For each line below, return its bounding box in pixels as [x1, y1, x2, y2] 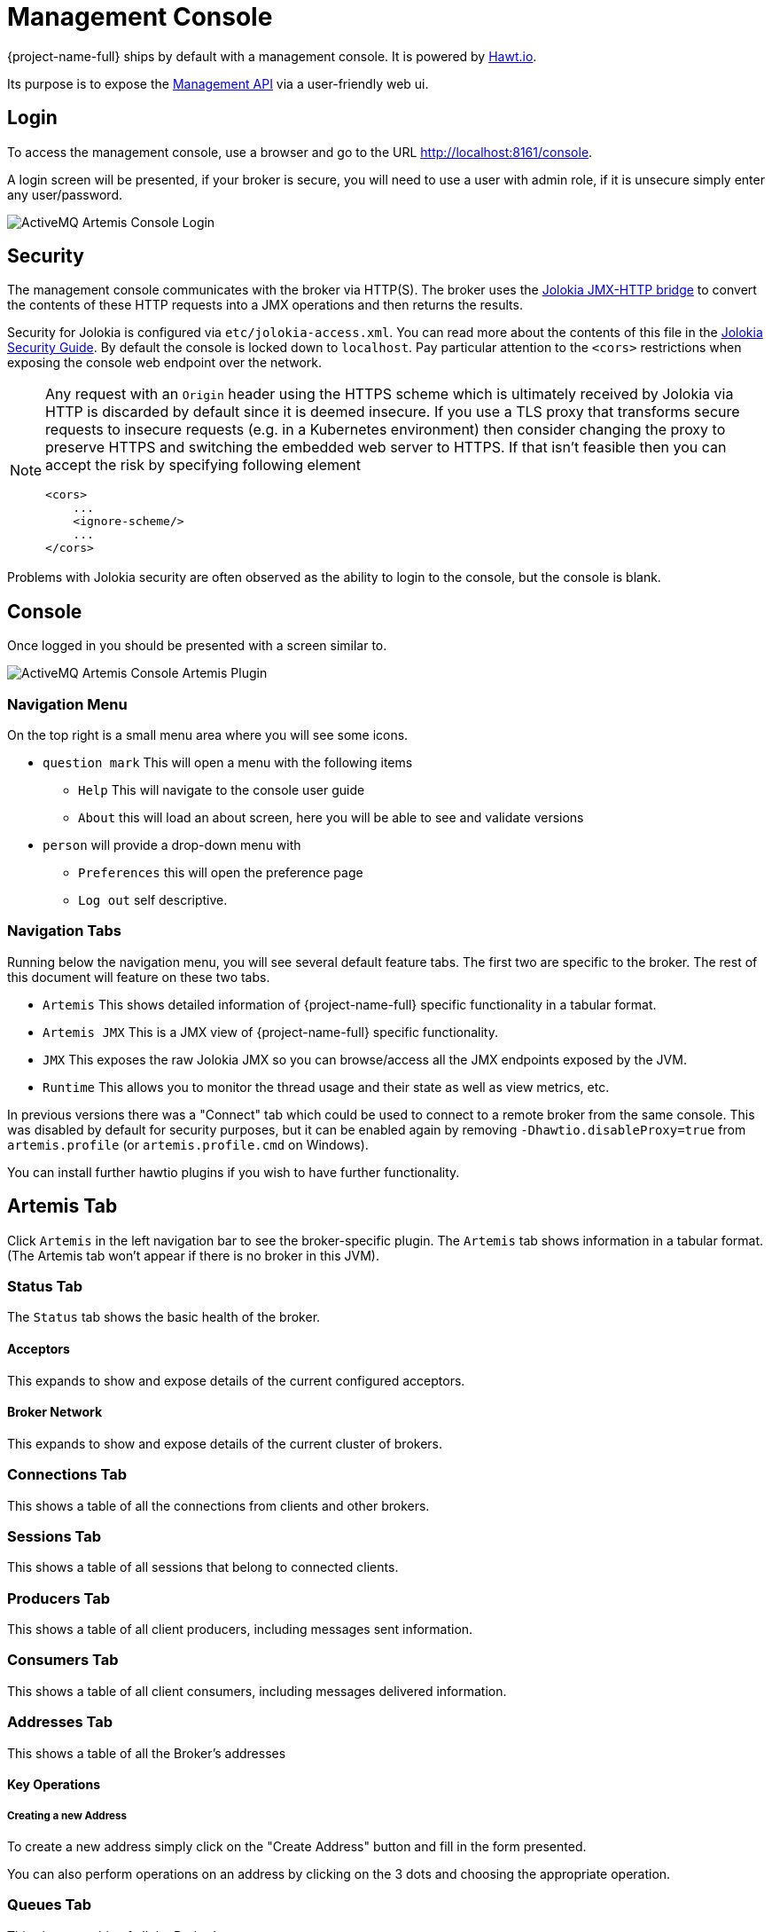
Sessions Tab [7, 1527, 101, 1545]
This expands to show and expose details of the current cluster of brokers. [7, 1435, 443, 1451]
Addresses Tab [7, 1713, 113, 1732]
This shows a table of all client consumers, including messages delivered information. [7, 1683, 507, 1699]
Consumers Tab [7, 1651, 119, 1669]
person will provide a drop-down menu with [43, 837, 301, 853]
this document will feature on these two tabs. [7, 969, 270, 985]
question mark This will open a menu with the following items [43, 755, 413, 771]
